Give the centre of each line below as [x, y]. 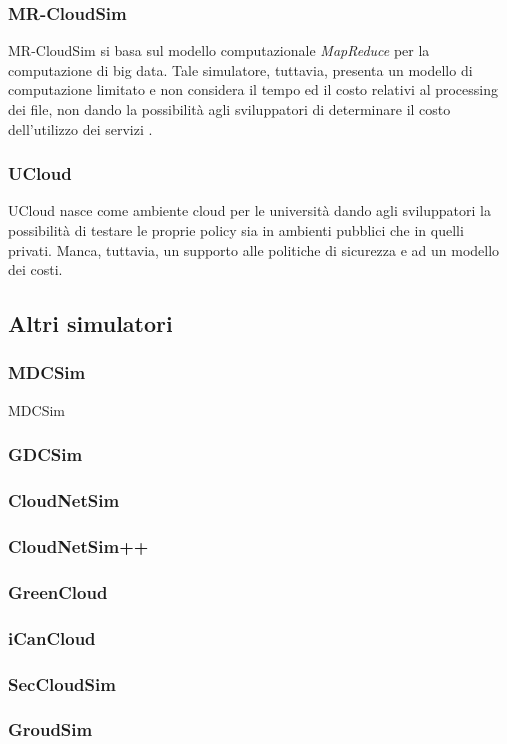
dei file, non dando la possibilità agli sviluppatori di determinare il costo [229, 109]
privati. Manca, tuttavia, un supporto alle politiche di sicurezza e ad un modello [254, 249]
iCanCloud [52, 637]
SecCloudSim [62, 683]
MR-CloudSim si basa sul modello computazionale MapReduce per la [219, 50]
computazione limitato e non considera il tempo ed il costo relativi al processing [253, 89]
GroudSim [50, 729]
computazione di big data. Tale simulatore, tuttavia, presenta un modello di [240, 69]
